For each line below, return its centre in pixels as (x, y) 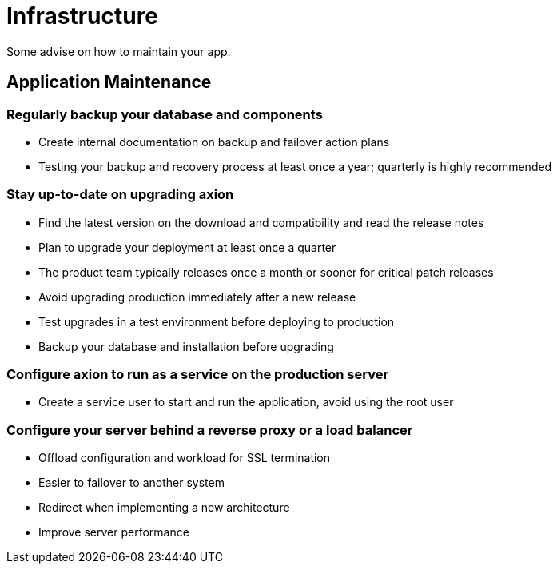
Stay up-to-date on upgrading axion (120, 195)
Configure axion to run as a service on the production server (198, 375)
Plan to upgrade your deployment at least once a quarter (187, 247)
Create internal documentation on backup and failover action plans (214, 142)
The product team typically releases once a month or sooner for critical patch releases (266, 272)
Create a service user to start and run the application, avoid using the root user (246, 402)
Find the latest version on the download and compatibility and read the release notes (261, 222)
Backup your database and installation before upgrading (186, 346)
